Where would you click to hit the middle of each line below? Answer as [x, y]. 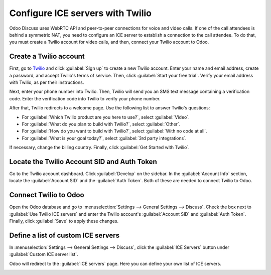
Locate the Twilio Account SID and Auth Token [83, 161]
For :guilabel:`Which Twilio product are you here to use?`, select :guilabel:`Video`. [106, 117]
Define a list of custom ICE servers [64, 235]
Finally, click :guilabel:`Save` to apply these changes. [64, 221]
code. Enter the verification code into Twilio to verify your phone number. [85, 98]
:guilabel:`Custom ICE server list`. [44, 254]
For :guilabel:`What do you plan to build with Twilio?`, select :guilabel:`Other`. [101, 124]
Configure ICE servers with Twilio [80, 13]
